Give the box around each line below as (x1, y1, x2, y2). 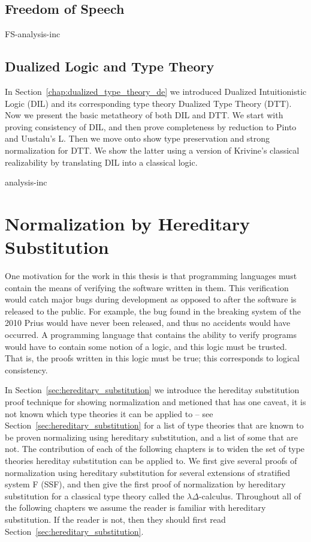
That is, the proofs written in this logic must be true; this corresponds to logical (5, 352, 300, 364)
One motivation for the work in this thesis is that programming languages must (5, 269, 297, 282)
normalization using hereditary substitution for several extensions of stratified (5, 466, 291, 478)
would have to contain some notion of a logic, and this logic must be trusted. (5, 340, 287, 352)
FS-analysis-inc (5, 28, 61, 40)
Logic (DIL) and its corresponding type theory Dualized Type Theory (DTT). (5, 97, 292, 109)
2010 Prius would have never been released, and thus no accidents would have (5, 316, 291, 329)
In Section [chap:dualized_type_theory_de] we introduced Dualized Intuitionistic (5, 85, 307, 97)
